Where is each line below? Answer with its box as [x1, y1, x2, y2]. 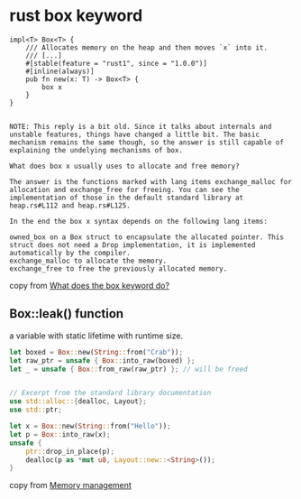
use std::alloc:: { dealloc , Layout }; [9, 397, 147, 406]
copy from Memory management [9, 480, 132, 491]
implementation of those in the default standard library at [9, 193, 244, 202]
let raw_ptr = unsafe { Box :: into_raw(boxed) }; [9, 356, 196, 365]
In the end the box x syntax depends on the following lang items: [9, 217, 269, 226]
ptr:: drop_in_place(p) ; [25, 447, 115, 456]
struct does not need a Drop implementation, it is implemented [9, 240, 256, 249]
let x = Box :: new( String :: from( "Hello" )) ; [9, 421, 171, 430]
